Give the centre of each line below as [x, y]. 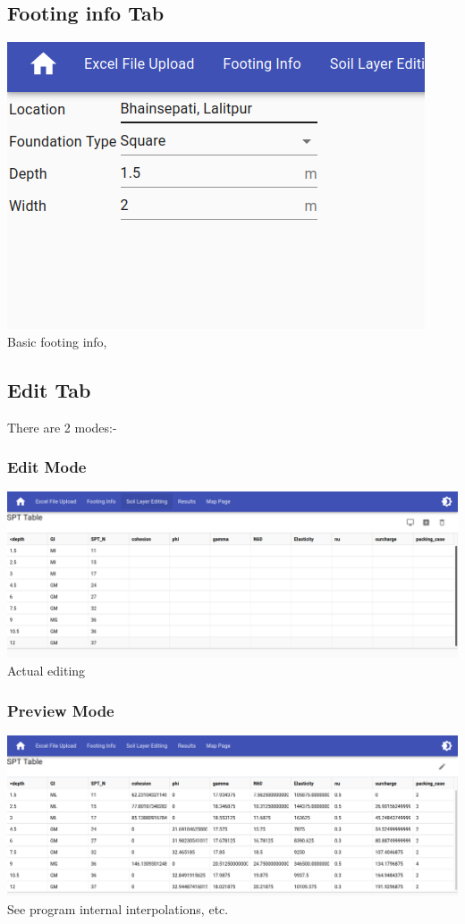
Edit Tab [49, 389]
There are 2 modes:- [62, 427]
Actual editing [46, 671]
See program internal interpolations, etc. [118, 909]
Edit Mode [47, 467]
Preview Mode [61, 710]
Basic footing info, [57, 341]
